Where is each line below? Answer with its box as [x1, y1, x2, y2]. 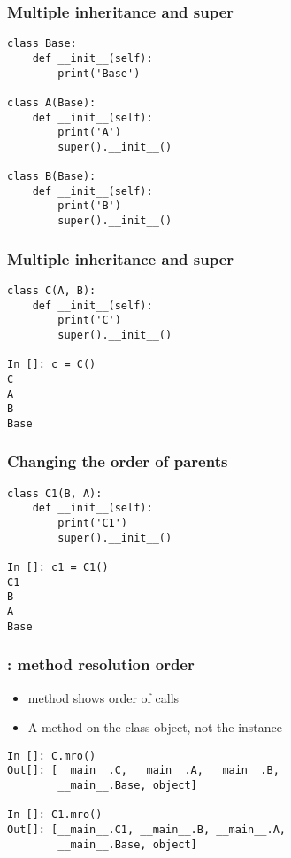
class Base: [7, 37, 77, 51]
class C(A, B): [7, 284, 96, 297]
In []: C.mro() [7, 749, 96, 762]
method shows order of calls [27, 688, 180, 706]
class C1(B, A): [7, 487, 103, 500]
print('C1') [57, 517, 128, 530]
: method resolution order [7, 653, 195, 675]
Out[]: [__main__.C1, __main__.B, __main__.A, [7, 823, 286, 836]
